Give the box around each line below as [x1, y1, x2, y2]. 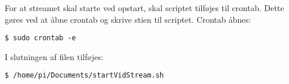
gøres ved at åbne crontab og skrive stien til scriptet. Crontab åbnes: [5, 13, 251, 25]
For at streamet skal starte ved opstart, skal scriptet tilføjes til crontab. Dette [5, 2, 284, 13]
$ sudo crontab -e [5, 34, 76, 43]
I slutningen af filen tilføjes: [5, 50, 104, 62]
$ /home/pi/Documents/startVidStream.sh [5, 71, 164, 80]
